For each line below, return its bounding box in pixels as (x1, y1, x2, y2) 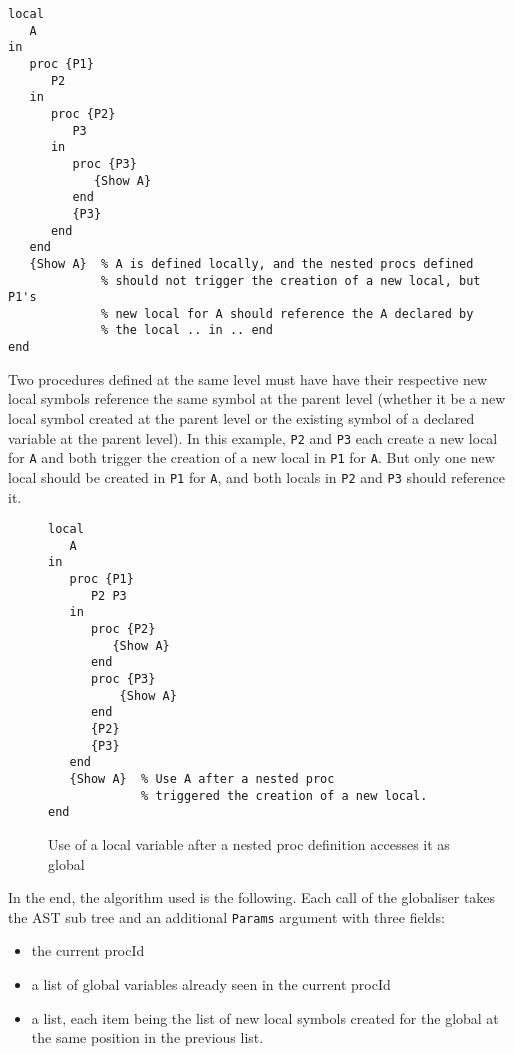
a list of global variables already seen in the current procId (31, 973, 391, 994)
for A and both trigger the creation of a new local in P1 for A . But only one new (8, 447, 495, 468)
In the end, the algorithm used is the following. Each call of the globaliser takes (8, 887, 496, 908)
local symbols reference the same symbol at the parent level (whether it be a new (8, 388, 506, 409)
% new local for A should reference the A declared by (101, 306, 474, 321)
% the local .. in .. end (101, 323, 273, 338)
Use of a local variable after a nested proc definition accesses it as (48, 833, 450, 854)
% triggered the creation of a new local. (141, 788, 428, 803)
